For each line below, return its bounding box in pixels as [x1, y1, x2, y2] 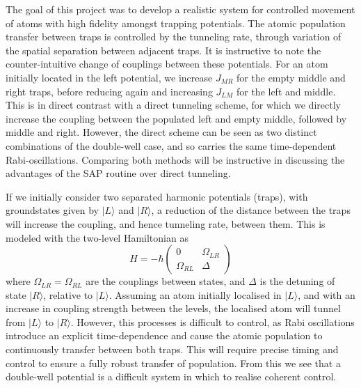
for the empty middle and [236, 70, 346, 84]
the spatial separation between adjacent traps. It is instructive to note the [6, 42, 321, 57]
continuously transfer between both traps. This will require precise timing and [6, 342, 339, 357]
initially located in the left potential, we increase [6, 70, 213, 84]
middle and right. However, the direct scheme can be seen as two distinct [6, 125, 317, 139]
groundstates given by [6, 203, 99, 217]
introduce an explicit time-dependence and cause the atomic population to [6, 328, 323, 343]
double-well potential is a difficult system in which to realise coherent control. [6, 369, 337, 384]
